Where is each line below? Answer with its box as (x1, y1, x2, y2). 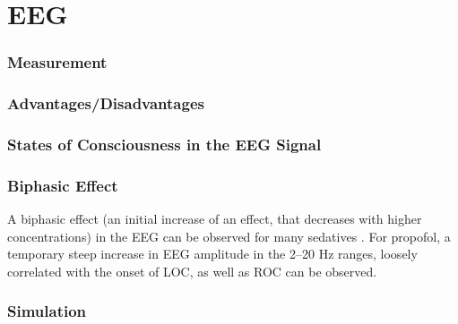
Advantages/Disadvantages (7, 92, 204, 115)
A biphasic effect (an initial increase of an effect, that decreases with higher (7, 209, 422, 228)
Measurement (7, 51, 108, 73)
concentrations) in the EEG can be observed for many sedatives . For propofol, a (7, 226, 451, 245)
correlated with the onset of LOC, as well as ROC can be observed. (7, 261, 377, 280)
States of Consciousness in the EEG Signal (7, 132, 322, 155)
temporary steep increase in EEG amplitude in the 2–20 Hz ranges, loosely (7, 244, 418, 263)
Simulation (7, 300, 87, 322)
